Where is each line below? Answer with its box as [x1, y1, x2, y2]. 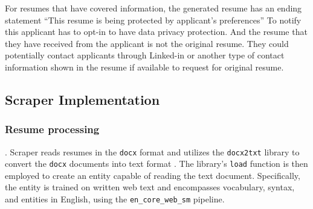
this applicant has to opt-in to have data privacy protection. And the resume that [5, 25, 308, 38]
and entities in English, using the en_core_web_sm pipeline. [5, 193, 225, 205]
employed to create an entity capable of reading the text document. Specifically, [5, 169, 300, 181]
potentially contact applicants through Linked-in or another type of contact [5, 49, 285, 61]
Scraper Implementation [5, 90, 160, 108]
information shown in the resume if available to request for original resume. [5, 60, 284, 73]
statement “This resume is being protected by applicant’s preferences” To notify [5, 13, 302, 26]
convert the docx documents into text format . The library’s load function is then [5, 157, 308, 170]
